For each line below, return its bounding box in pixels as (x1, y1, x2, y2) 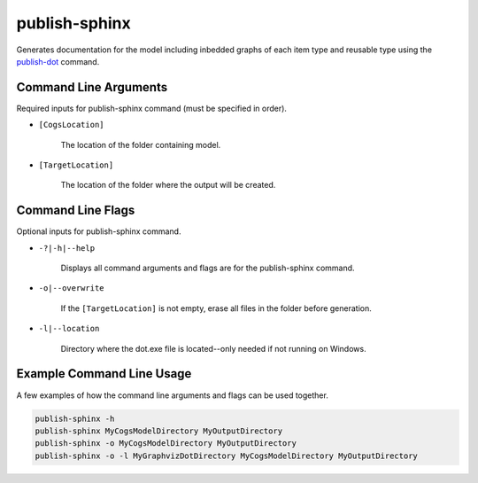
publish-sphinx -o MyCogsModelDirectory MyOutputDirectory (35, 439, 297, 448)
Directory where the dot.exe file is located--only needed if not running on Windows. (60, 343, 366, 354)
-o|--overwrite (38, 284, 105, 293)
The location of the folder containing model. (60, 139, 221, 150)
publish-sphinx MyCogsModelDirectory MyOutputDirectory (35, 425, 283, 436)
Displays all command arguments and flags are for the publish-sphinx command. (60, 262, 355, 274)
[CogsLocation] (38, 120, 105, 130)
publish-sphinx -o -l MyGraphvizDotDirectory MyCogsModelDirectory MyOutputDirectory (35, 450, 418, 461)
